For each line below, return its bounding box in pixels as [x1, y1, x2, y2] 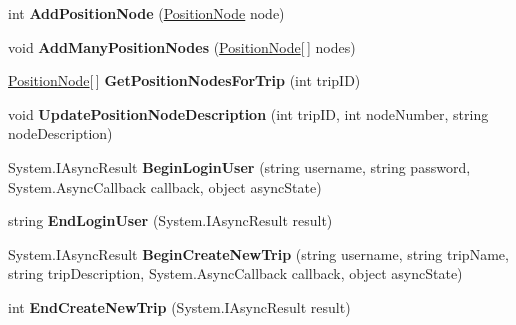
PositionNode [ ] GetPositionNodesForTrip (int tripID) [8, 70, 361, 91]
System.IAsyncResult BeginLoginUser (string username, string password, [8, 156, 471, 177]
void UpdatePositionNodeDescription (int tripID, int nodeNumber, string [8, 103, 489, 124]
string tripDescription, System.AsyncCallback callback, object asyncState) [8, 263, 463, 284]
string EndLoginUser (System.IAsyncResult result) [8, 210, 333, 231]
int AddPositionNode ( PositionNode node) [8, 3, 285, 23]
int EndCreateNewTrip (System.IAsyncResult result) [8, 296, 351, 317]
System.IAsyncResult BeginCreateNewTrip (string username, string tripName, [8, 243, 509, 264]
